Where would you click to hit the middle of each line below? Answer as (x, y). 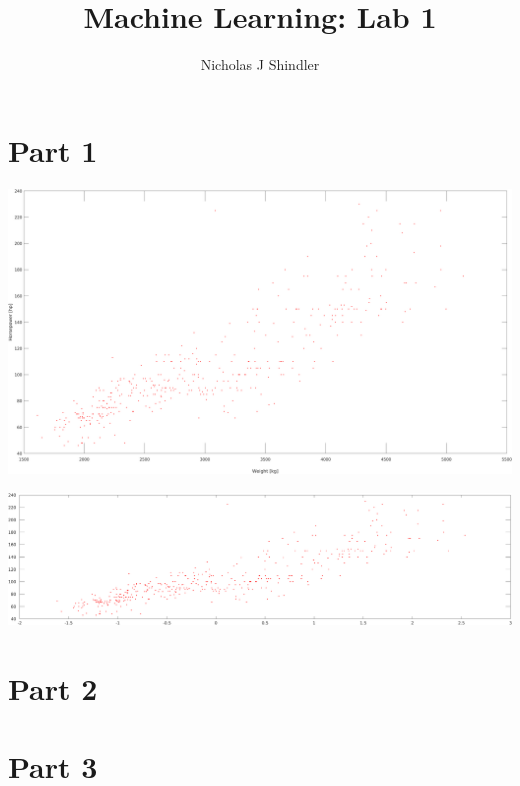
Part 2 (53, 687)
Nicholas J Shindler (260, 64)
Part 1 (53, 149)
